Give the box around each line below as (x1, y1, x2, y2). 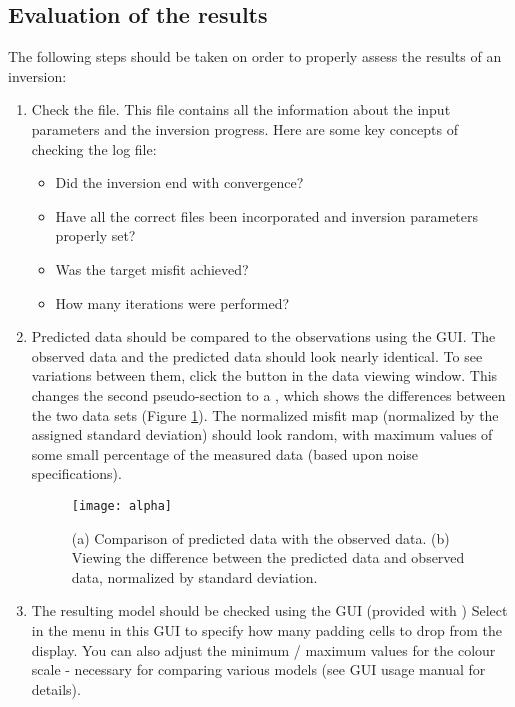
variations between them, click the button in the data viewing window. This (31, 365, 498, 386)
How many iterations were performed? (55, 292, 290, 313)
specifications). (31, 463, 122, 484)
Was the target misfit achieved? (55, 258, 249, 279)
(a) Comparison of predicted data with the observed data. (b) (71, 527, 450, 548)
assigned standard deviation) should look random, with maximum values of (31, 424, 493, 445)
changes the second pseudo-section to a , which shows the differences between (31, 384, 506, 405)
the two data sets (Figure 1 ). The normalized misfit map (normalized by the (31, 404, 499, 425)
